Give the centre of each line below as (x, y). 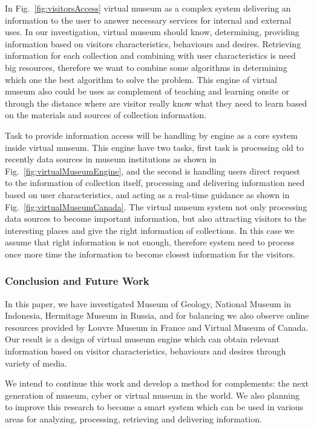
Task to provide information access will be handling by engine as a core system (151, 135)
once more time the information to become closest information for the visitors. (150, 254)
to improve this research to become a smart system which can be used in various (154, 407)
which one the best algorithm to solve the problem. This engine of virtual (141, 79)
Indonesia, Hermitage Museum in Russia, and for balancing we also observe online (157, 315)
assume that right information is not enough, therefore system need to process (150, 242)
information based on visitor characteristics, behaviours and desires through (146, 351)
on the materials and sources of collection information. (106, 115)
